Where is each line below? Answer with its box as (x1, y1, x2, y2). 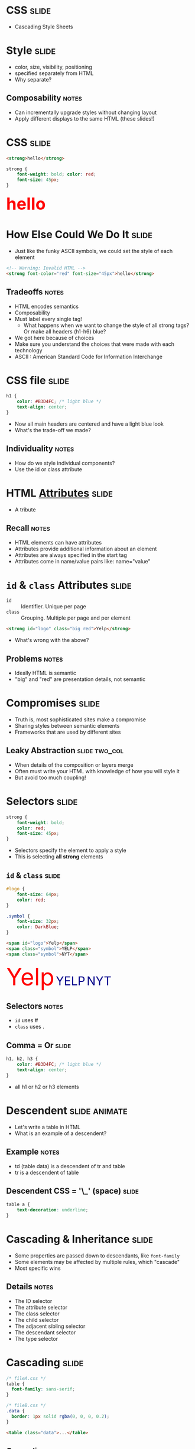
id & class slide (6, 870, 61, 880)
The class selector (14, 1310, 60, 1317)
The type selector (14, 1335, 58, 1342)
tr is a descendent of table (14, 1169, 79, 1176)
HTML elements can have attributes (14, 539, 102, 546)
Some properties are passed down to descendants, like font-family (14, 1252, 180, 1259)
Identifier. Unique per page (21, 603, 87, 610)
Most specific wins (14, 1265, 61, 1272)
